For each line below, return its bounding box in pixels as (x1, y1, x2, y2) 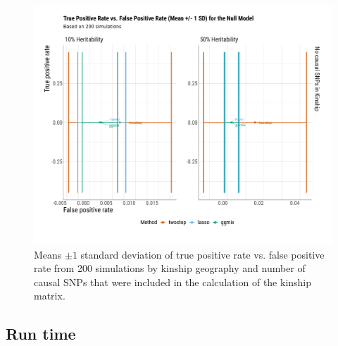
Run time (6, 323, 76, 345)
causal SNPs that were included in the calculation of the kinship (34, 274, 312, 289)
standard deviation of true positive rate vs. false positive (80, 247, 325, 261)
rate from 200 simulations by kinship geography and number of (34, 261, 306, 276)
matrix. (34, 288, 65, 303)
